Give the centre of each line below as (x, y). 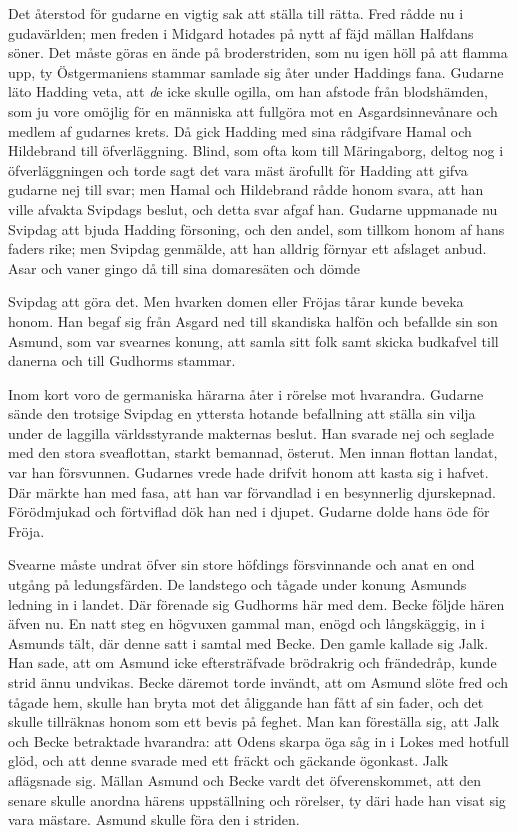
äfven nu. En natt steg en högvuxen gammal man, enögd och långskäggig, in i (246, 623)
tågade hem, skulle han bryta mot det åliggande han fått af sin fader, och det (246, 701)
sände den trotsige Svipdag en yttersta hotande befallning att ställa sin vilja (242, 413)
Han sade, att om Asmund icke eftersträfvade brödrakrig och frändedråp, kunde (252, 662)
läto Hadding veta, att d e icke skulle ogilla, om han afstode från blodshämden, (248, 91)
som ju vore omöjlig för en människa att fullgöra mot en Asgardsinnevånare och (253, 110)
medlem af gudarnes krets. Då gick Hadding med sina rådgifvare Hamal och (240, 130)
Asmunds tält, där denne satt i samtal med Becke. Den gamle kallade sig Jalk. (248, 642)
